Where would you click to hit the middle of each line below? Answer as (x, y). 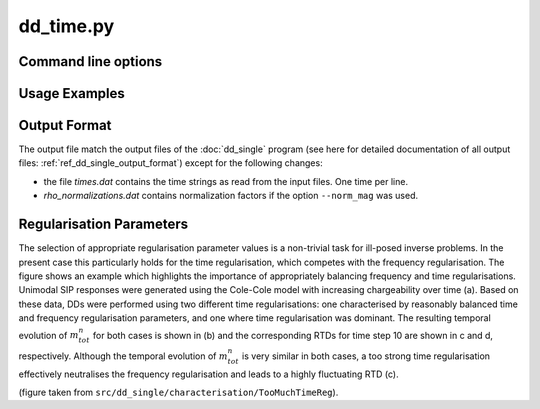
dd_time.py (66, 26)
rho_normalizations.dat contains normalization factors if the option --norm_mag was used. (231, 196)
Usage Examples (71, 93)
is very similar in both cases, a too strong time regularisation (365, 356)
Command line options (90, 61)
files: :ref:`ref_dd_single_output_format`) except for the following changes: (171, 163)
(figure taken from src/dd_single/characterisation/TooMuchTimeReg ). (178, 392)
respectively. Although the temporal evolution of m (123, 356)
